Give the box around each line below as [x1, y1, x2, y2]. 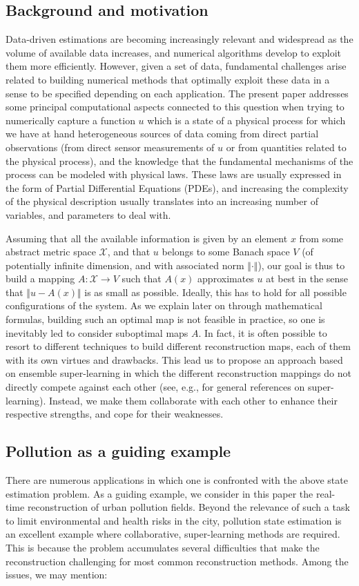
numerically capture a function [6, 113, 135, 127]
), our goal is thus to [258, 257, 345, 272]
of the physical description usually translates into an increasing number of [6, 194, 318, 208]
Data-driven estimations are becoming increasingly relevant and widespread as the [6, 32, 353, 46]
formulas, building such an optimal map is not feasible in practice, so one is [6, 312, 325, 326]
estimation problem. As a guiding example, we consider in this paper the [6, 486, 313, 500]
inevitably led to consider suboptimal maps [6, 325, 188, 340]
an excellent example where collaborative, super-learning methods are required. [6, 527, 340, 541]
